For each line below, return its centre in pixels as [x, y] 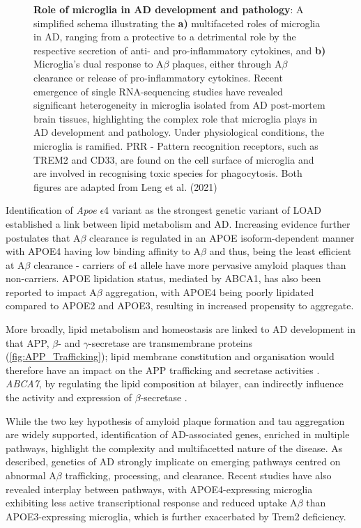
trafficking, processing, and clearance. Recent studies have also [198, 475]
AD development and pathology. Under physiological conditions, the [179, 132]
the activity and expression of [69, 397]
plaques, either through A [227, 64]
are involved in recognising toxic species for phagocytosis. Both [168, 173]
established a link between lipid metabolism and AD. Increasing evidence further [178, 223]
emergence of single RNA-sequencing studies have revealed [158, 91]
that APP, [28, 342]
